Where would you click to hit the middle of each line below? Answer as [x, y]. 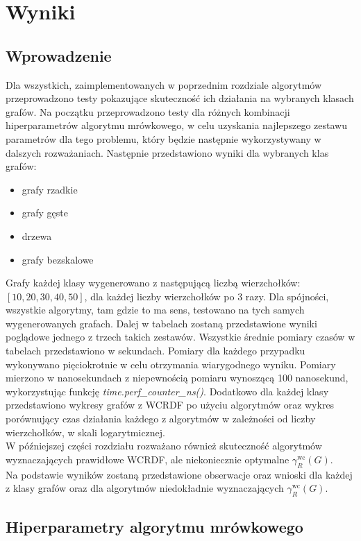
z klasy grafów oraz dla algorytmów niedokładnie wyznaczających [145, 488]
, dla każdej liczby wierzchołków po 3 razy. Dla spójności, [207, 296]
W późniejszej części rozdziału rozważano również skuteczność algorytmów [164, 446]
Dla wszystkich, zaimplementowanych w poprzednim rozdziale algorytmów [164, 84]
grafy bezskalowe [58, 259]
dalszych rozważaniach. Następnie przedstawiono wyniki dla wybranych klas [167, 152]
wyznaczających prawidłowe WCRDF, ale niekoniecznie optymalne [148, 459]
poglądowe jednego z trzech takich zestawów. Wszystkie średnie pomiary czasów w [180, 337]
